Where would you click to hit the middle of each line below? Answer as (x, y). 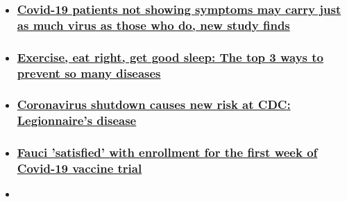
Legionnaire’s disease (77, 120)
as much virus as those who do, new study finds (153, 25)
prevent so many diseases (89, 73)
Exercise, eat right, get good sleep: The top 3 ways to (170, 57)
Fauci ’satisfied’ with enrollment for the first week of (167, 152)
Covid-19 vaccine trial (79, 168)
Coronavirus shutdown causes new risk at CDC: (154, 104)
